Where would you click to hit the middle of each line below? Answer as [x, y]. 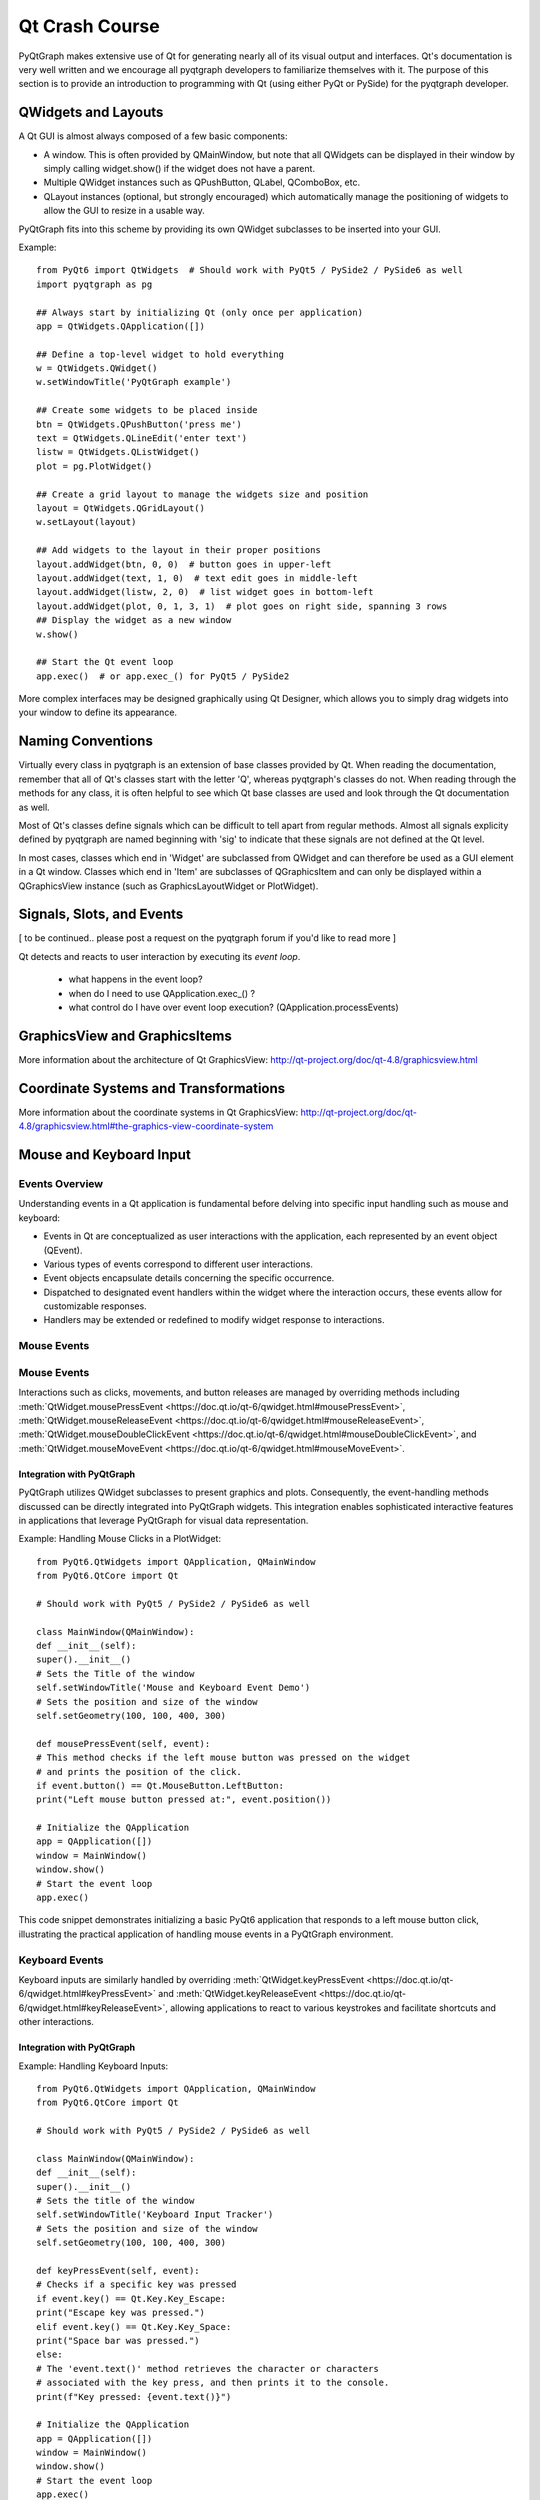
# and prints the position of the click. [139, 1771]
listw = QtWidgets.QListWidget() [118, 452]
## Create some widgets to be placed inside [147, 410]
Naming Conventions [86, 741]
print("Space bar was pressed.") [118, 2340]
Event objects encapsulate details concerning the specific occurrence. [189, 1278]
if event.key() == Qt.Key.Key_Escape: [131, 2298]
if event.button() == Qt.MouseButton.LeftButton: [160, 1785]
